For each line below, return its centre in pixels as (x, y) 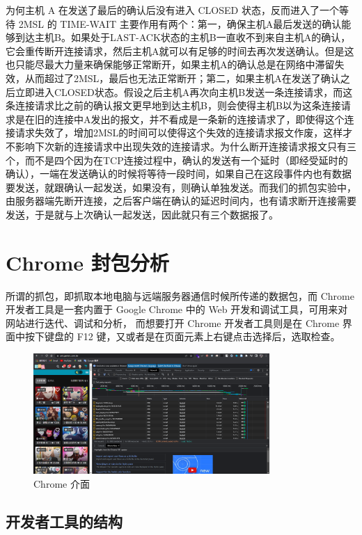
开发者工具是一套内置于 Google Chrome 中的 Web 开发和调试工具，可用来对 (177, 309)
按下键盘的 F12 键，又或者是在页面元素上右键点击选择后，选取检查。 (182, 336)
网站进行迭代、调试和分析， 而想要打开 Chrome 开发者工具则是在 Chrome (173, 322)
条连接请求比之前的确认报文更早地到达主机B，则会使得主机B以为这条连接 (173, 105)
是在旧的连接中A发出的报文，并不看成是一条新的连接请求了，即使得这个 (180, 119)
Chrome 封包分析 (87, 262)
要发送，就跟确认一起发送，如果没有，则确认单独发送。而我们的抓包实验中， (181, 187)
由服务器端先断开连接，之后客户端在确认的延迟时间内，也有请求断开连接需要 (181, 201)
